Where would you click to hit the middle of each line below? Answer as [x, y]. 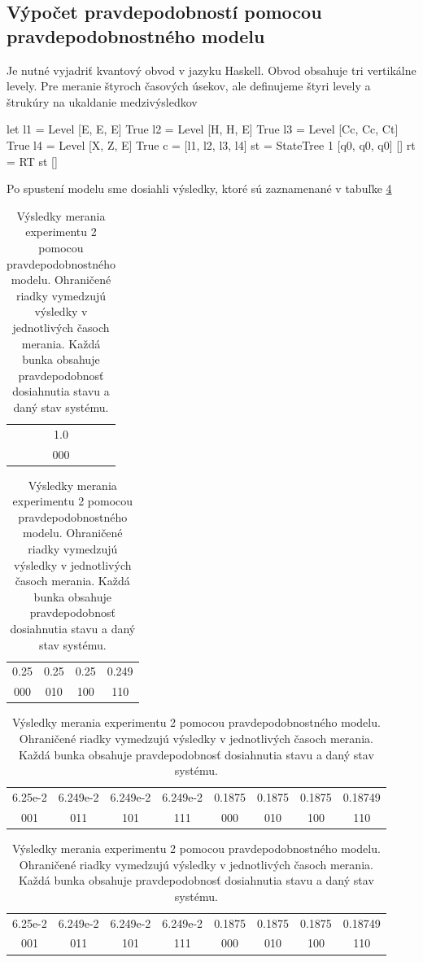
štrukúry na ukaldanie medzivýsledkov [102, 101]
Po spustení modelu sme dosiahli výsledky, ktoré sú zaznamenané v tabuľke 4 [199, 188]
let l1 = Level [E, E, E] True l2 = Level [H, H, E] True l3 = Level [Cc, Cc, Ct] [203, 129]
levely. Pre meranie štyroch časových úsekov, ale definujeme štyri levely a [189, 86]
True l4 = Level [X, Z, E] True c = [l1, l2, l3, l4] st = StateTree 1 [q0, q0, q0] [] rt [211, 144]
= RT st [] [32, 161]
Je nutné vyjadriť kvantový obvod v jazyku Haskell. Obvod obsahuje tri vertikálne [211, 70]
